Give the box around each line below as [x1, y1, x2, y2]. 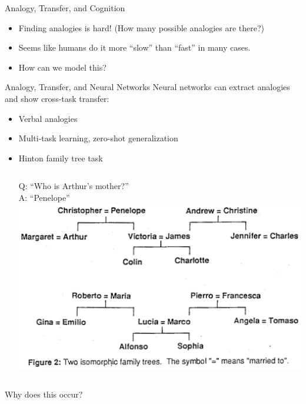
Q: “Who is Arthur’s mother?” [18, 180, 129, 192]
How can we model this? [18, 61, 107, 73]
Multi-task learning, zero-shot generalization [18, 132, 178, 144]
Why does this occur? [5, 388, 83, 400]
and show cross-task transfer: [5, 92, 109, 104]
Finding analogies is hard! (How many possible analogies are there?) [18, 21, 264, 34]
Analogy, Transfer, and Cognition [5, 2, 125, 14]
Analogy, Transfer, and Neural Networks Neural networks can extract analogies [5, 81, 290, 93]
